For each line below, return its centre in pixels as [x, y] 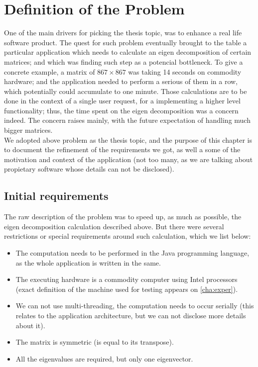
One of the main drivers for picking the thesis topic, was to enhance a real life [123, 33]
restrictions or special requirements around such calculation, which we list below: [128, 236]
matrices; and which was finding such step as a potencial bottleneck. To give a [124, 61]
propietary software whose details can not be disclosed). [89, 169]
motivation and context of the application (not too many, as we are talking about [129, 159]
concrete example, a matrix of [50, 71]
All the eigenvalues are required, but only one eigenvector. [104, 358]
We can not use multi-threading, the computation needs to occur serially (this [135, 306]
